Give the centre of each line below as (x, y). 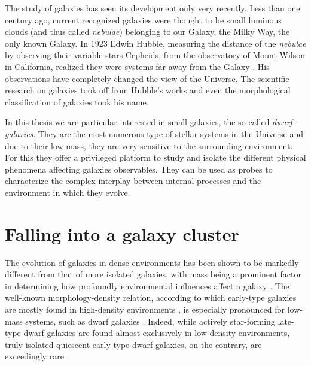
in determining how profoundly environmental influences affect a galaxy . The (147, 285)
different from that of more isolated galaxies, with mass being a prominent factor (153, 274)
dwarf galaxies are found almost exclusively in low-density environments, (157, 333)
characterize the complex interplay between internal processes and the (133, 181)
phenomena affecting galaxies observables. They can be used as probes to (139, 169)
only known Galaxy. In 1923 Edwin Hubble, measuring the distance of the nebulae (155, 43)
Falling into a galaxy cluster (122, 233)
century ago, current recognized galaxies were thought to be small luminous (143, 19)
